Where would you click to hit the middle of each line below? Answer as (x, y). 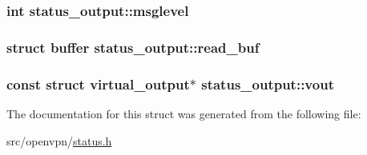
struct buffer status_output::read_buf (133, 47)
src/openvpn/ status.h (59, 140)
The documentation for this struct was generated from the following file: (184, 113)
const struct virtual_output (98, 83)
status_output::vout (268, 83)
